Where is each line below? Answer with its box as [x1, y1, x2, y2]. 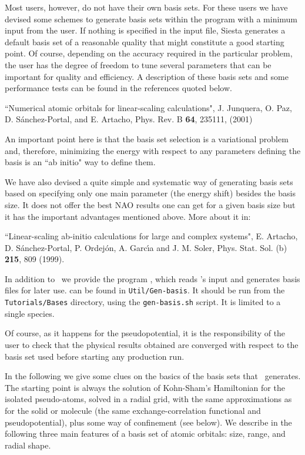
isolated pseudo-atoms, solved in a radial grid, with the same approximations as [5, 393, 292, 405]
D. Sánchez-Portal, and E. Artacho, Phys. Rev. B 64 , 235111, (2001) [5, 113, 253, 125]
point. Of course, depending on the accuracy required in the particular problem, [5, 47, 293, 59]
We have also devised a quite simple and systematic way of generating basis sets [5, 175, 293, 188]
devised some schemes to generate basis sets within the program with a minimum [5, 12, 298, 25]
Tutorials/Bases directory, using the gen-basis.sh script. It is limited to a [5, 296, 281, 308]
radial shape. [5, 439, 51, 451]
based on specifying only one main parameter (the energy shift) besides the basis [5, 187, 296, 199]
